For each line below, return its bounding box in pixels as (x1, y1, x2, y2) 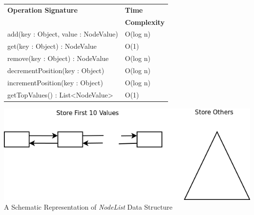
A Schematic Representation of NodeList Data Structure (4, 202, 172, 212)
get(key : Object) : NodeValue (7, 41, 97, 51)
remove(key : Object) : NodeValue (7, 53, 109, 63)
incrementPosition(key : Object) (7, 77, 103, 87)
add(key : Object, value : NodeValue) (7, 29, 118, 39)
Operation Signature (7, 4, 78, 15)
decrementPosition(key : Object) (7, 65, 105, 75)
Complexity (125, 17, 165, 27)
